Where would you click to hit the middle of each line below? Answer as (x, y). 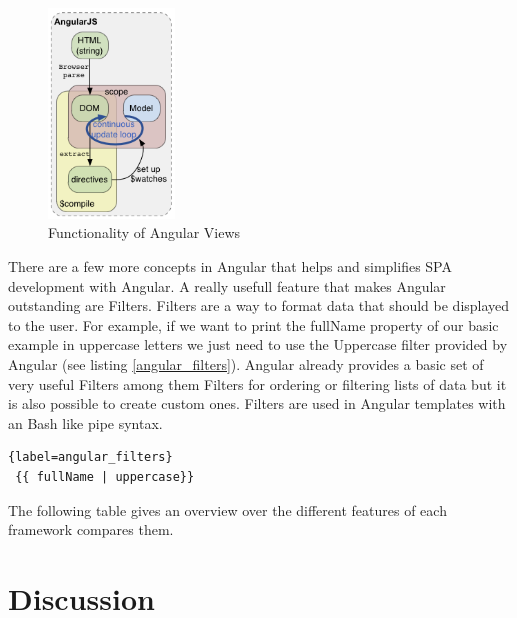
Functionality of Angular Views (144, 232)
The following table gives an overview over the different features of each (227, 509)
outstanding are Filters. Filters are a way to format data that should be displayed (259, 305)
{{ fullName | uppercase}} (105, 476)
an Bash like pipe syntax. (85, 422)
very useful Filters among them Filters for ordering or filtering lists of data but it (257, 383)
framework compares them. (91, 529)
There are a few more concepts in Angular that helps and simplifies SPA (230, 266)
